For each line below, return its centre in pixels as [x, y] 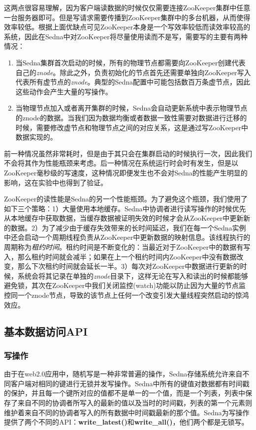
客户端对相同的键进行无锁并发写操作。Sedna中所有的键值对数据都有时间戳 [130, 383]
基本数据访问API [46, 331]
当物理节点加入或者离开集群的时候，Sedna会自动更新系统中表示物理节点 [131, 108]
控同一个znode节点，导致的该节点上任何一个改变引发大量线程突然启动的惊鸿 [127, 295]
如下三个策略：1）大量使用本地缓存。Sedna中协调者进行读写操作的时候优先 [125, 208]
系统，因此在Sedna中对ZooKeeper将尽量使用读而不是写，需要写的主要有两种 [126, 36]
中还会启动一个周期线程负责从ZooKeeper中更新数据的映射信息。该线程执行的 [127, 237]
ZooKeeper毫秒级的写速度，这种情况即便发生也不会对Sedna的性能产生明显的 [126, 172]
